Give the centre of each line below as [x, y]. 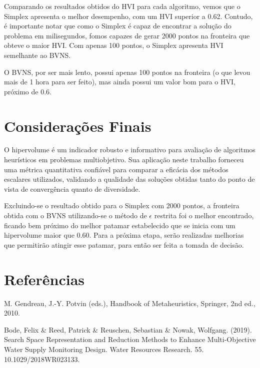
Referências [44, 279]
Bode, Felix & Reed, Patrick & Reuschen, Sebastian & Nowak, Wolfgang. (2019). [128, 329]
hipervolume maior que [39, 235]
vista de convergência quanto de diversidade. [72, 188]
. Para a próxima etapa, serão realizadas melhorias [166, 235]
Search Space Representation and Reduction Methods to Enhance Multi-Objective [130, 339]
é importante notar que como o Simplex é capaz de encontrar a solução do [118, 26]
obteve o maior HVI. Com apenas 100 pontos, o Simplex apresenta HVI [114, 45]
